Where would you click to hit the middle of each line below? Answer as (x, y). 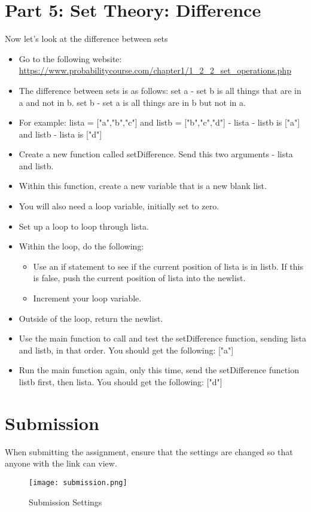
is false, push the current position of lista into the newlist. (139, 278)
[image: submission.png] (78, 482)
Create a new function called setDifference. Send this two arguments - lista (156, 154)
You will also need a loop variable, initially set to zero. (119, 206)
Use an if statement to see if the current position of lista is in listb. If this (168, 266)
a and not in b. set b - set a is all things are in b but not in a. (132, 102)
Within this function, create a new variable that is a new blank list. (143, 186)
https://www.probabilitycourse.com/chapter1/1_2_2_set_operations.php (155, 70)
